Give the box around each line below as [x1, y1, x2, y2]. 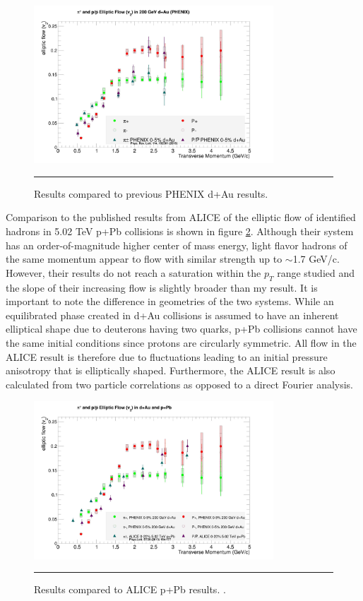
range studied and [277, 265, 355, 280]
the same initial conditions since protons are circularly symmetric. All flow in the [6, 335, 357, 350]
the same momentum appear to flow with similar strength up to [6, 251, 282, 266]
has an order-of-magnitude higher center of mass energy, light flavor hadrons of [6, 237, 347, 252]
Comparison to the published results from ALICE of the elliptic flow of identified [6, 210, 356, 225]
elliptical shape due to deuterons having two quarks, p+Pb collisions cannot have [6, 321, 357, 336]
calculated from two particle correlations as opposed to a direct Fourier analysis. [6, 376, 354, 391]
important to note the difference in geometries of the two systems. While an [6, 294, 334, 309]
